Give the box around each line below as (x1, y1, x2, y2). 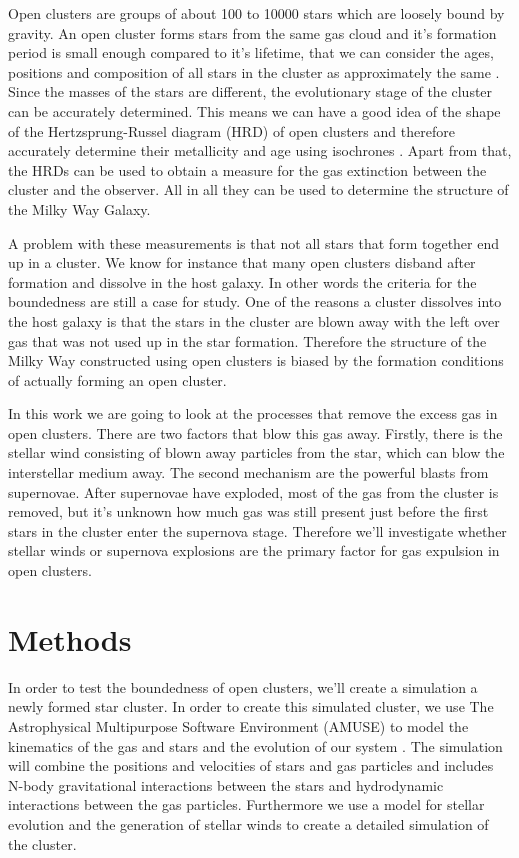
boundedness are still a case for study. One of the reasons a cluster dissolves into (8, 291, 502, 312)
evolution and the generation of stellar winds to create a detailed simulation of (8, 813, 489, 834)
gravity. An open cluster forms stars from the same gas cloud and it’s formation (8, 22, 497, 43)
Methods (8, 618, 132, 659)
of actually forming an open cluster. (8, 369, 227, 390)
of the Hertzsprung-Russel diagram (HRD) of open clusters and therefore (8, 120, 455, 141)
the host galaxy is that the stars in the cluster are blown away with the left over (8, 310, 500, 331)
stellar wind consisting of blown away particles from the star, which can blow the (8, 442, 505, 463)
